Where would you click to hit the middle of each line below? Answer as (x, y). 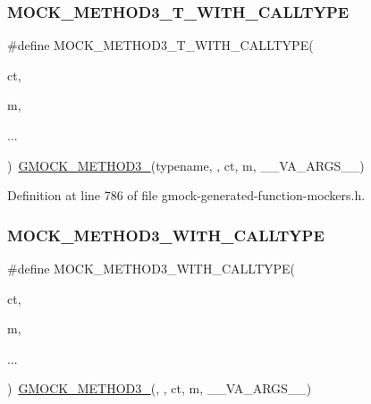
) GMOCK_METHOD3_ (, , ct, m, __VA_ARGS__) (160, 388)
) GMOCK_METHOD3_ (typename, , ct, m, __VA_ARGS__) (186, 165)
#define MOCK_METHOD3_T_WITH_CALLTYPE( (160, 45)
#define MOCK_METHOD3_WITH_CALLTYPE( (152, 268)
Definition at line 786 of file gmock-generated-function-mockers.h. (186, 195)
